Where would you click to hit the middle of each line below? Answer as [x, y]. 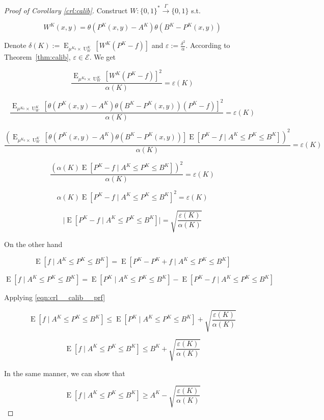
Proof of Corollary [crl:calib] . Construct [66, 10]
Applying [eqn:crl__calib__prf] [55, 297]
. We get [102, 57]
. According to [208, 45]
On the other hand [33, 244]
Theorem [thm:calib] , [37, 57]
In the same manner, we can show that [65, 373]
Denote [15, 45]
